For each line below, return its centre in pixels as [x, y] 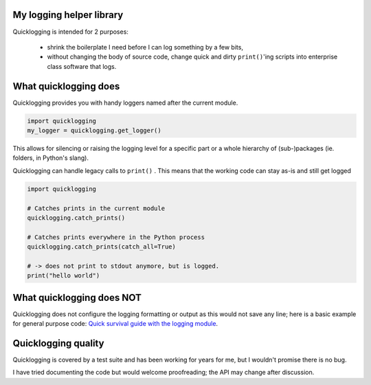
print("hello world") [64, 276]
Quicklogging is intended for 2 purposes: [70, 32]
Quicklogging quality [58, 343]
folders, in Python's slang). [51, 158]
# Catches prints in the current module [96, 208]
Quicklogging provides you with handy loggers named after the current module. [125, 103]
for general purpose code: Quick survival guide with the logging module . [115, 324]
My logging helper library [68, 15]
